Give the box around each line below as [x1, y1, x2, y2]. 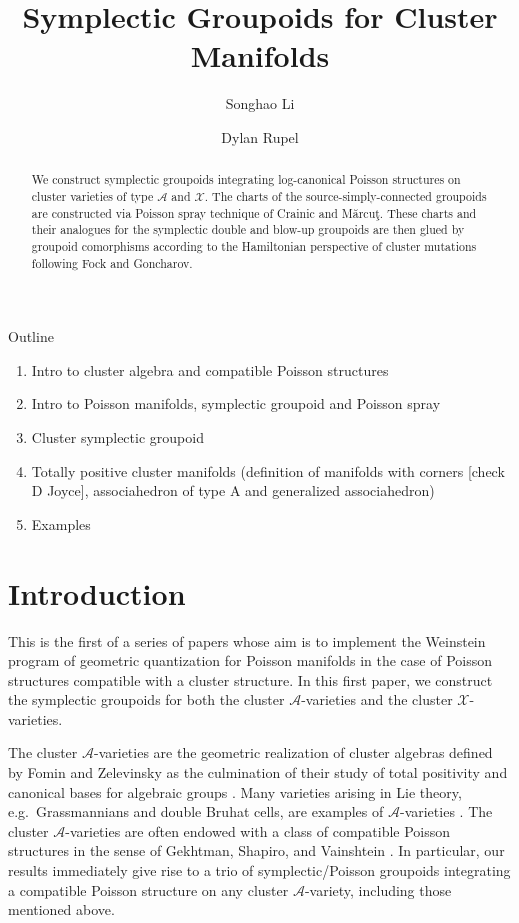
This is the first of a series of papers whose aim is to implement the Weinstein [8, 630, 486, 651]
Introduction [8, 572, 186, 613]
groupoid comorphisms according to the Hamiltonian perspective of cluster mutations [31, 237, 477, 254]
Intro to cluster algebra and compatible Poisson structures [31, 359, 389, 380]
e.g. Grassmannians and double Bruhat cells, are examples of [8, 801, 384, 822]
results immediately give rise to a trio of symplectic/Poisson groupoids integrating [8, 860, 511, 881]
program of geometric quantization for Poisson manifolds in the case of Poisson [8, 650, 493, 671]
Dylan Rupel [221, 126, 299, 147]
